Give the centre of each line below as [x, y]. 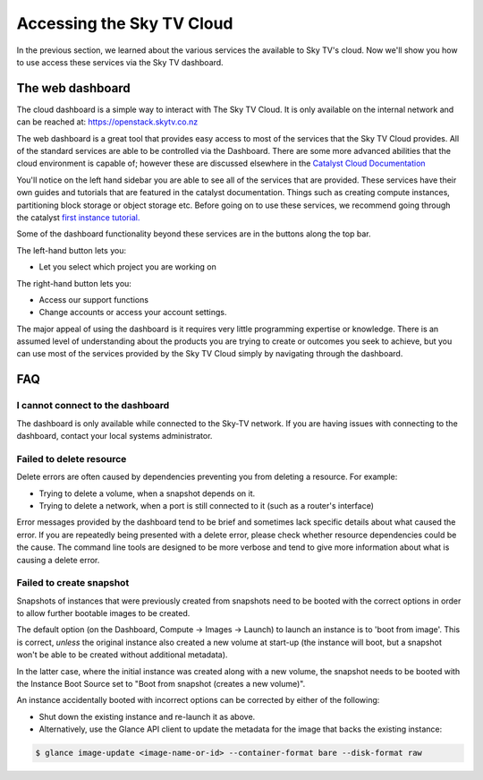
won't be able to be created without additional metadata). [122, 655]
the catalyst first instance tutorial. [78, 217]
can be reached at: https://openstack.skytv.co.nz [107, 122]
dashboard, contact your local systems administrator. [114, 436]
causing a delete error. [58, 560]
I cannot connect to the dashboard [93, 406]
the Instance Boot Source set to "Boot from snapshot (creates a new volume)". [161, 684]
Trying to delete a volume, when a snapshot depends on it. [147, 493]
